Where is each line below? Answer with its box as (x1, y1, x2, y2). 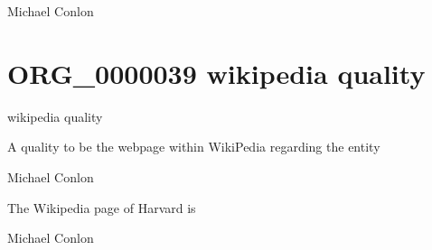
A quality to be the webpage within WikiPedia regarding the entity (7, 137, 380, 156)
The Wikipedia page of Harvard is (7, 198, 196, 217)
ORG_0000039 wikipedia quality (7, 54, 426, 91)
